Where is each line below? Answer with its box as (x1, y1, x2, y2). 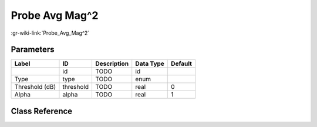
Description (95, 59, 129, 68)
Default (171, 59, 192, 68)
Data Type (135, 59, 164, 68)
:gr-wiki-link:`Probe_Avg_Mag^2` (11, 29, 90, 36)
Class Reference (11, 106, 73, 116)
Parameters (11, 45, 55, 55)
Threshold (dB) (14, 83, 56, 91)
